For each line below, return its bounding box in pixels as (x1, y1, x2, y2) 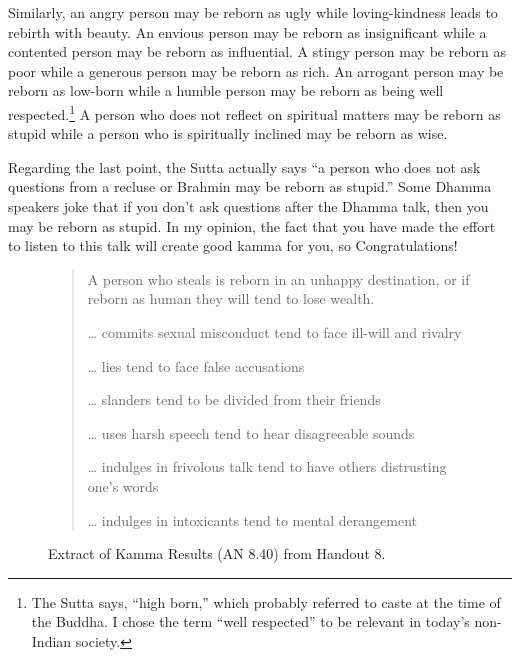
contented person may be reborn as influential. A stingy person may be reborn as (8, 41, 507, 62)
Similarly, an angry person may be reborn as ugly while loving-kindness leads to (8, 2, 498, 22)
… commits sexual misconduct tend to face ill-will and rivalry (87, 321, 462, 342)
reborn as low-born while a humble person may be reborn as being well (8, 80, 444, 101)
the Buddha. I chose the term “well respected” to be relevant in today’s (31, 611, 470, 632)
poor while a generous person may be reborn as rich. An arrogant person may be (8, 60, 504, 81)
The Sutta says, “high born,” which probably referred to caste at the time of (31, 591, 501, 612)
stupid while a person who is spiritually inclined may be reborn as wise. (8, 123, 448, 144)
